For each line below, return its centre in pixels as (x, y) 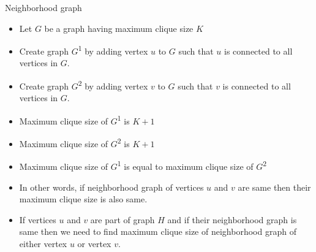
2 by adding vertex (113, 85)
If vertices (38, 219)
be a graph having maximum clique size (119, 28)
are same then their (274, 187)
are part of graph (122, 219)
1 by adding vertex (113, 50)
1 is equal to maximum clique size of (185, 166)
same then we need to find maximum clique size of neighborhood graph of (158, 231)
